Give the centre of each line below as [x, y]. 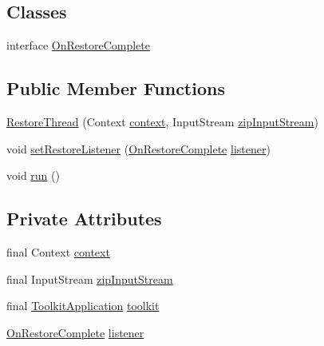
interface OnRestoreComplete [78, 45]
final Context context [58, 251]
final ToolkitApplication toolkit [83, 306]
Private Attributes [84, 219]
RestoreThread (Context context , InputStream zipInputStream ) [162, 121]
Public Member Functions [116, 88]
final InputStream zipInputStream [90, 278]
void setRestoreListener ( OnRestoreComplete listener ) [138, 148]
